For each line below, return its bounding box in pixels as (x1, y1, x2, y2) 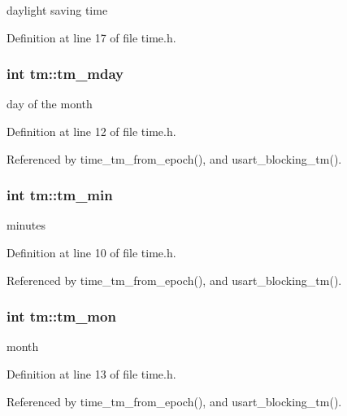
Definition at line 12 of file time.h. (7, 123, 176, 139)
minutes (7, 217, 46, 234)
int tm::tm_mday (7, 63, 124, 84)
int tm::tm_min (7, 185, 113, 205)
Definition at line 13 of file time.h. (7, 366, 176, 382)
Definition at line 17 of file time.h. (7, 28, 176, 46)
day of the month (7, 95, 93, 112)
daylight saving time (7, 2, 108, 18)
